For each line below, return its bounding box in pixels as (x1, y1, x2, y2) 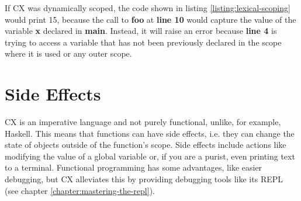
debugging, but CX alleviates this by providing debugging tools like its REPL (5, 173, 283, 185)
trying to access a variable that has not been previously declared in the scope (5, 36, 282, 48)
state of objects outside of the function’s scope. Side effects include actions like (5, 138, 286, 151)
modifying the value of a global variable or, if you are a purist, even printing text (5, 150, 295, 162)
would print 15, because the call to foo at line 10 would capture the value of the (5, 13, 296, 25)
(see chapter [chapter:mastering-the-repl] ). (5, 184, 155, 196)
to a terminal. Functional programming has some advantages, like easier (5, 161, 262, 174)
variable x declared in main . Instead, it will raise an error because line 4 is (5, 25, 277, 37)
